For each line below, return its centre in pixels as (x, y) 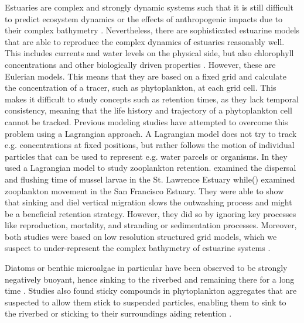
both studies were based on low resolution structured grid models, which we (141, 236)
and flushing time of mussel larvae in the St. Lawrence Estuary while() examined (150, 179)
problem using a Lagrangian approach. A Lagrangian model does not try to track (151, 133)
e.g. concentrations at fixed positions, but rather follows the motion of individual (150, 145)
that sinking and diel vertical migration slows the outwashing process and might (148, 202)
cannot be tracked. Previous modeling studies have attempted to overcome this (146, 121)
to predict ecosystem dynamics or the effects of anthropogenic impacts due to (144, 18)
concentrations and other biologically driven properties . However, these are (140, 64)
